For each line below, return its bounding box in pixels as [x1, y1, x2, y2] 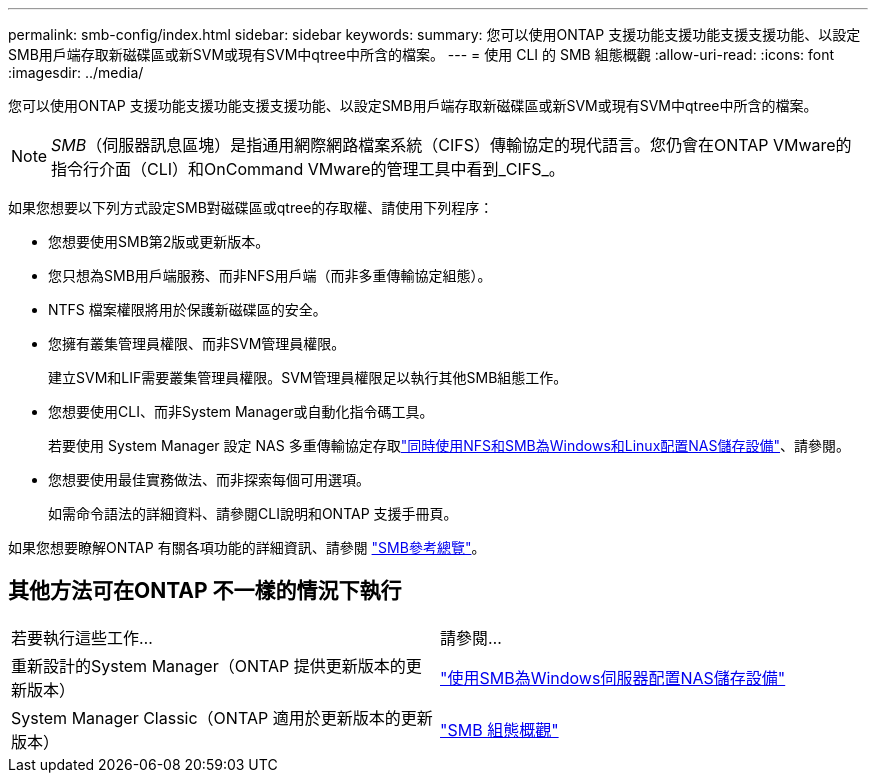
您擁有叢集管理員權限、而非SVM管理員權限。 [48, 335, 346, 352]
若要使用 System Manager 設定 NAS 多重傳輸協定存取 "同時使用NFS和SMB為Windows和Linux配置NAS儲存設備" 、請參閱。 [48, 437, 850, 454]
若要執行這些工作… [11, 627, 153, 648]
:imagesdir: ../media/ [8, 64, 144, 81]
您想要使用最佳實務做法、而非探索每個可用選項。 [48, 471, 370, 488]
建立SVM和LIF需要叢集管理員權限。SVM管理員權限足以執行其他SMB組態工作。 [48, 369, 568, 386]
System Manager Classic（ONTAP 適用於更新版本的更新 [11, 707, 433, 728]
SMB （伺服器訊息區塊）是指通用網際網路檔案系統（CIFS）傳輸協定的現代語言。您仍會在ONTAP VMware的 [51, 135, 852, 155]
